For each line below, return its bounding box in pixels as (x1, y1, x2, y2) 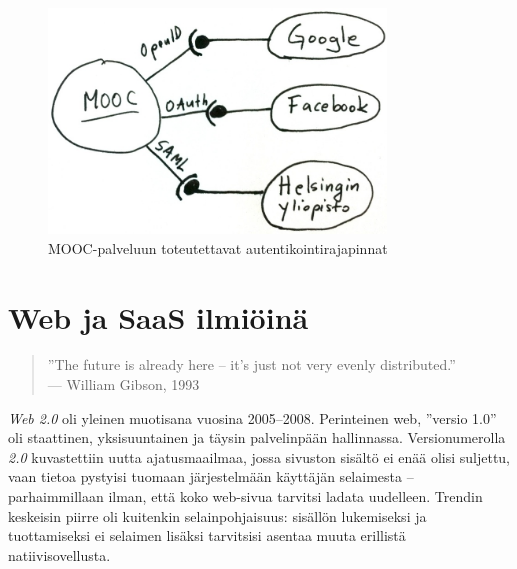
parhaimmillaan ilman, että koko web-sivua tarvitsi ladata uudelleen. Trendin (8, 486, 483, 506)
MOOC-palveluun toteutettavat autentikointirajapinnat (48, 237, 388, 258)
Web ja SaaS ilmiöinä (8, 296, 309, 337)
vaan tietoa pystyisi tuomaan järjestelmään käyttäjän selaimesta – (8, 466, 414, 487)
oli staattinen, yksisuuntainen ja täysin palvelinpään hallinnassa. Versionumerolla (8, 427, 506, 448)
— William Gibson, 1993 (47, 374, 200, 395)
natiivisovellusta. (8, 544, 111, 565)
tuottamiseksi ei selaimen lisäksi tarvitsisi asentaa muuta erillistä (8, 525, 406, 546)
